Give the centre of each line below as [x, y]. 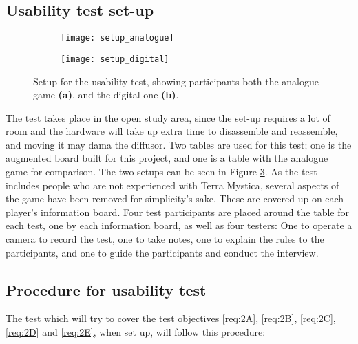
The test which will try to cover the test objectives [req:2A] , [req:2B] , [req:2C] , [171, 318]
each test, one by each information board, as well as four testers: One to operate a [179, 225]
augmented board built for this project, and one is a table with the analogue [167, 158]
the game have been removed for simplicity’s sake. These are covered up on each [175, 198]
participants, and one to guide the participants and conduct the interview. [162, 252]
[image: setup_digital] [115, 59]
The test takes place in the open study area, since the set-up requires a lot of [168, 117]
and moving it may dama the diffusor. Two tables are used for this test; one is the [179, 144]
